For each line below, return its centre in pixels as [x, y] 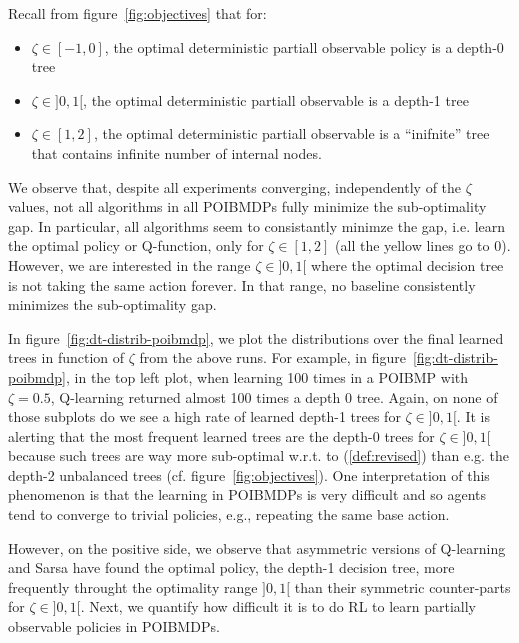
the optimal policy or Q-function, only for [136, 245]
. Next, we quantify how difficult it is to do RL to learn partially [278, 606]
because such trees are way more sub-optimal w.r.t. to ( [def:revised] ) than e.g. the [259, 455]
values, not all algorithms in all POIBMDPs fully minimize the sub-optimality [247, 206]
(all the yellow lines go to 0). [423, 245]
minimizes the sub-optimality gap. [112, 304]
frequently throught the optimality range [133, 586]
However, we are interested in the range [129, 264]
